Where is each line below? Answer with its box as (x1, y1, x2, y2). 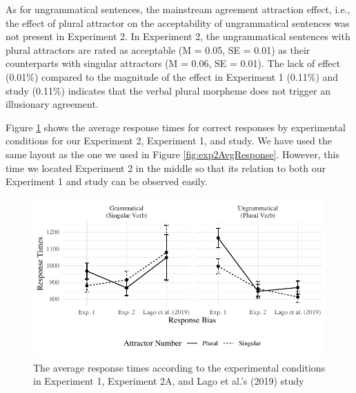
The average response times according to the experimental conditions (33, 360, 326, 374)
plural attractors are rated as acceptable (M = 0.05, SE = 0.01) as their (6, 42, 310, 57)
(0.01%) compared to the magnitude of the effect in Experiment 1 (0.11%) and (6, 69, 339, 84)
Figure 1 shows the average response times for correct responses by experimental (6, 119, 346, 134)
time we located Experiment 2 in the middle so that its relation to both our (6, 160, 326, 175)
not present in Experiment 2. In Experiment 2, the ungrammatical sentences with (6, 29, 350, 44)
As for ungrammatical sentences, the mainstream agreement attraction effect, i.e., (6, 2, 350, 16)
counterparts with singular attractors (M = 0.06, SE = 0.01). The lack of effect (6, 56, 341, 70)
